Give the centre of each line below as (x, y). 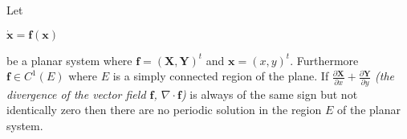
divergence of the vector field (76, 94)
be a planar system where (69, 60)
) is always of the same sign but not (269, 94)
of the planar (368, 110)
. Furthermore (324, 60)
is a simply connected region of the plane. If (221, 76)
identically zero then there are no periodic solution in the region (164, 110)
